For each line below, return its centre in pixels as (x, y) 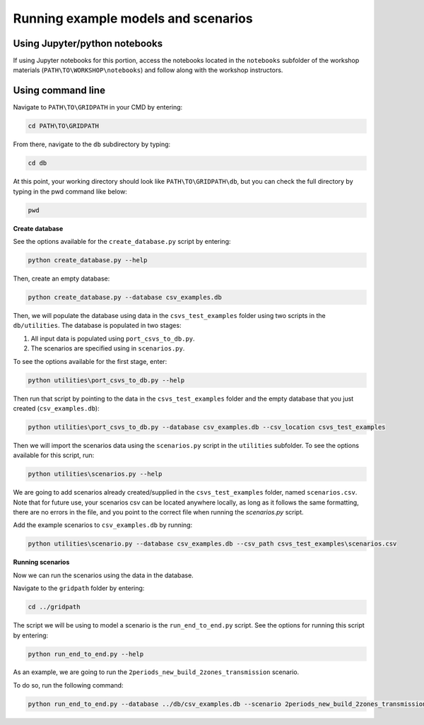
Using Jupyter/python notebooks (88, 43)
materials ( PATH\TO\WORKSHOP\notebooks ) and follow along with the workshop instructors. (148, 70)
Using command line (59, 91)
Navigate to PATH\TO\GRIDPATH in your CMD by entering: (98, 107)
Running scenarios (41, 562)
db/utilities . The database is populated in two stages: (97, 326)
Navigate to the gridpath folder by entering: (79, 588)
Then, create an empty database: (61, 278)
